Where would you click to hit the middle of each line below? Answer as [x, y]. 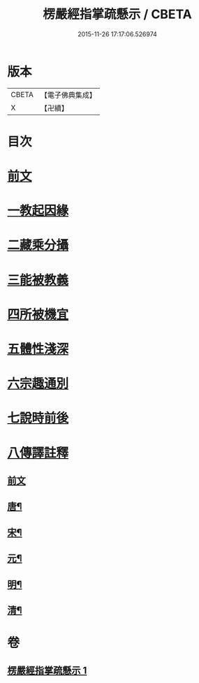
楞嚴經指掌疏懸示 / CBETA [117, 14]
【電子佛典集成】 [68, 95]
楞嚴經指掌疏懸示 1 [47, 671]
